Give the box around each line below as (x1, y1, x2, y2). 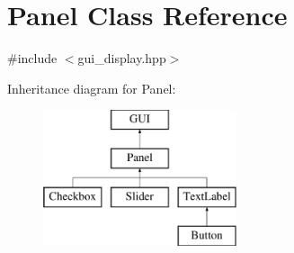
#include (7, 49, 58, 68)
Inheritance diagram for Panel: (7, 78, 176, 97)
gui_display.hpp (77, 49, 166, 68)
